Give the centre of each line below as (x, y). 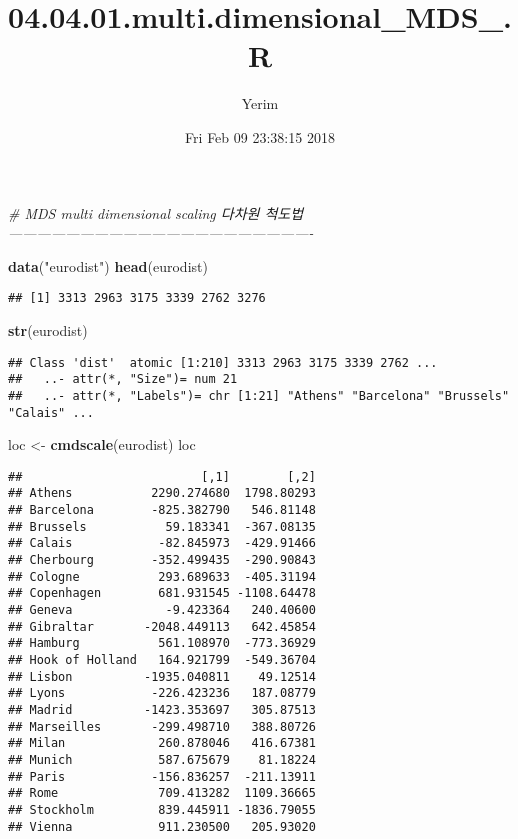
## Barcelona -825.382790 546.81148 (162, 510)
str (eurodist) (48, 329)
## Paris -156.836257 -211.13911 (162, 776)
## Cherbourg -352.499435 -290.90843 (162, 560)
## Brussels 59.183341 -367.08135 (162, 526)
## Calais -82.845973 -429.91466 (162, 543)
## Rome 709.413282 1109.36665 (162, 793)
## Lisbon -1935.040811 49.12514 (162, 676)
